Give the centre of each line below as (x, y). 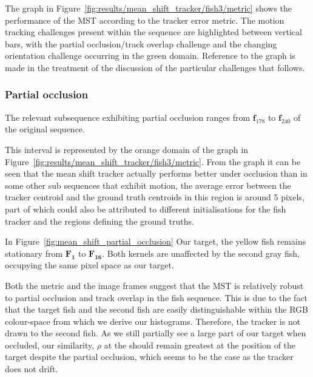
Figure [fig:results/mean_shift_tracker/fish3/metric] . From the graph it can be (153, 161)
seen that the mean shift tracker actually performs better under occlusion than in (156, 173)
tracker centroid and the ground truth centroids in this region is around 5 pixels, (155, 197)
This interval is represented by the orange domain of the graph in (126, 149)
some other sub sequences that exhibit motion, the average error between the (148, 185)
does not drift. (32, 369)
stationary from (34, 253)
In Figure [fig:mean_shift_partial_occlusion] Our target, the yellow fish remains (156, 241)
